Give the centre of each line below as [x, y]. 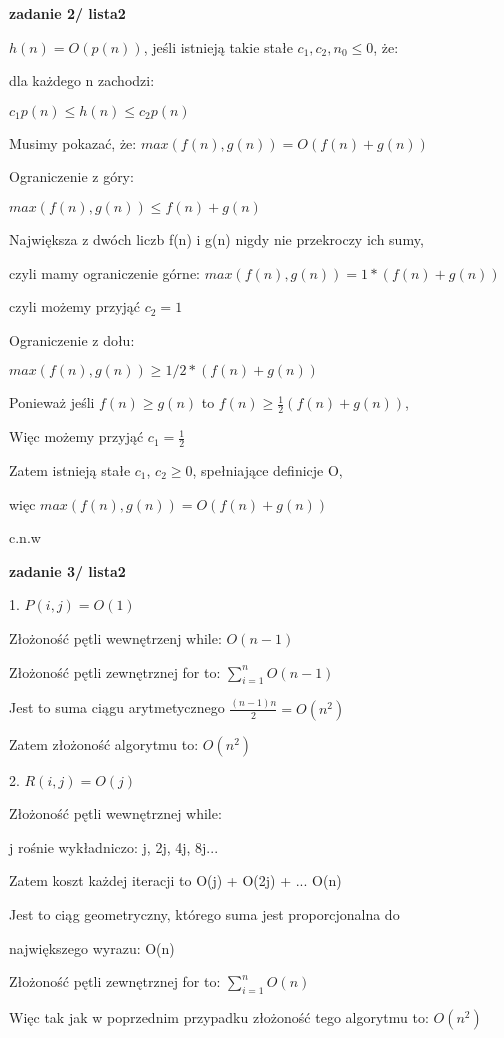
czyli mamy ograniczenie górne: [105, 272]
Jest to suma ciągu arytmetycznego [117, 707]
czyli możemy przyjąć [75, 306]
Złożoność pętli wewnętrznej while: [115, 813]
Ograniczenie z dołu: [72, 339]
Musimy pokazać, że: [73, 142]
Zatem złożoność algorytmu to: [104, 743]
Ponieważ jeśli [52, 402]
